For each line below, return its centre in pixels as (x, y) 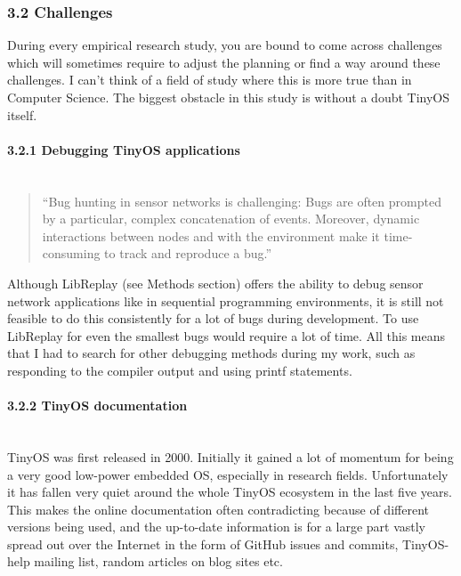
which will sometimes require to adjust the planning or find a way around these (224, 62)
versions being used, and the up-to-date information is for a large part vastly (216, 527)
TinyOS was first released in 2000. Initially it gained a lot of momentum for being (230, 456)
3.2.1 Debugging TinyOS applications (124, 149)
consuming (71, 253)
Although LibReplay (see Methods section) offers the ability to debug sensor (215, 283)
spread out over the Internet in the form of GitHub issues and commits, (203, 544)
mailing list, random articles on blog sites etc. (158, 561)
